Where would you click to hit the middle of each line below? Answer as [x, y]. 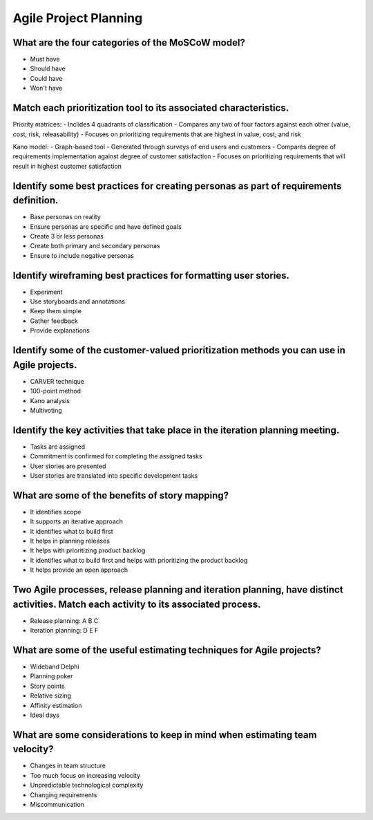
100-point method [56, 391]
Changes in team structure [68, 766]
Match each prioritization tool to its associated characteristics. [151, 108]
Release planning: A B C [64, 621]
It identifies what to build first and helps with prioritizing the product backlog [139, 560]
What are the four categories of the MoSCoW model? [129, 43]
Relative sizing [51, 696]
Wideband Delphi [55, 667]
